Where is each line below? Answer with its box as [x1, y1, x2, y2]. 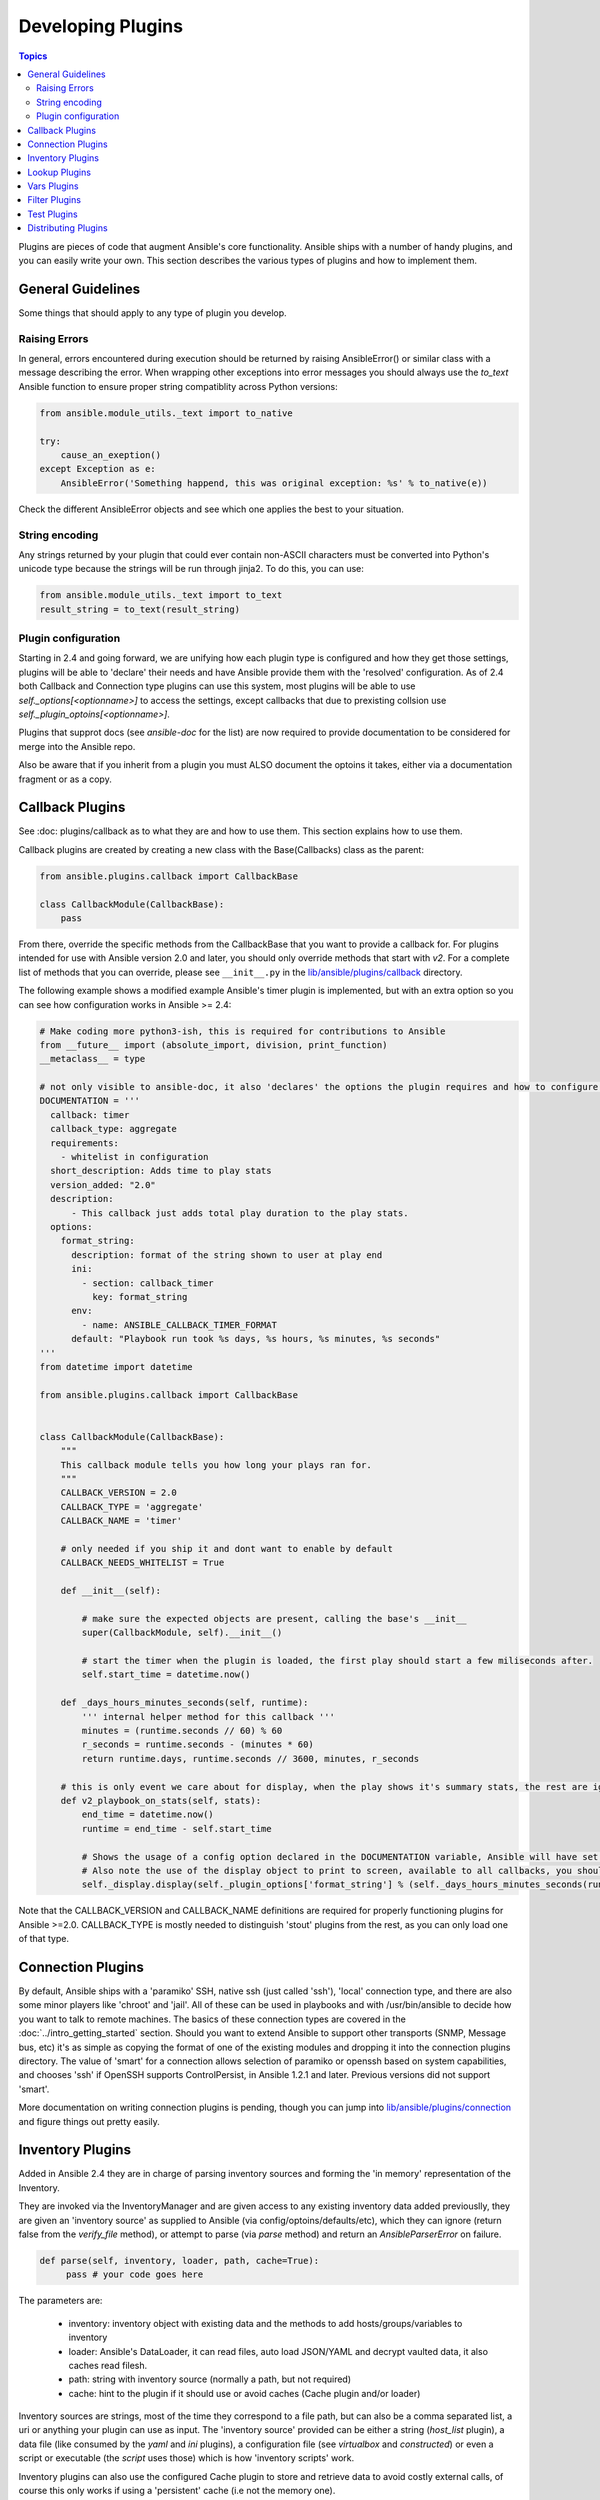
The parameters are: [18, 2295, 103, 2307]
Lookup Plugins [27, 166, 92, 178]
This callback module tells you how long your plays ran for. [60, 1459, 372, 1470]
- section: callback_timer [81, 1277, 214, 1289]
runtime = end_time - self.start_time [81, 1823, 272, 1834]
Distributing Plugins [27, 222, 109, 234]
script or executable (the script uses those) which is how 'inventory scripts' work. [18, 2452, 355, 2464]
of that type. [18, 1933, 70, 1945]
